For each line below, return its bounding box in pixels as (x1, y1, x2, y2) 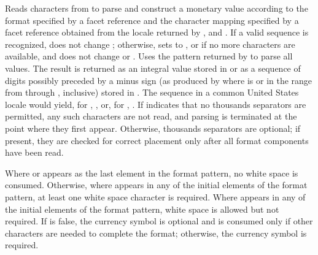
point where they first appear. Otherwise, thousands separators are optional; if (5, 121, 301, 134)
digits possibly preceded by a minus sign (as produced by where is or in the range (5, 74, 312, 86)
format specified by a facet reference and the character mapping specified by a (5, 13, 299, 26)
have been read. (5, 146, 64, 159)
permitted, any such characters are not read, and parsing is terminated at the (5, 110, 297, 123)
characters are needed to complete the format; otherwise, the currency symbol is (5, 226, 307, 239)
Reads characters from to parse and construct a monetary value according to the (5, 2, 308, 14)
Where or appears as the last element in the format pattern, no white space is (5, 166, 298, 179)
